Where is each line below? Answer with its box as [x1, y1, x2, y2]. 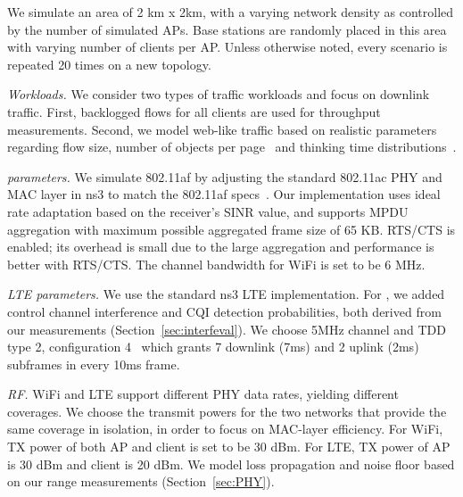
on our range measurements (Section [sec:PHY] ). [7, 472, 275, 491]
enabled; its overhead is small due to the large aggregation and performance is [7, 237, 434, 256]
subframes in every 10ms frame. [7, 354, 180, 373]
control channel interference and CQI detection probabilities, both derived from [7, 302, 442, 320]
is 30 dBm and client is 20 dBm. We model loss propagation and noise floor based [7, 454, 455, 473]
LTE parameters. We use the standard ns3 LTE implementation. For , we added [7, 285, 445, 303]
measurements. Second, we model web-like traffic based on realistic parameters [7, 120, 437, 138]
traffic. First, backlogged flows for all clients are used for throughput [7, 102, 381, 120]
